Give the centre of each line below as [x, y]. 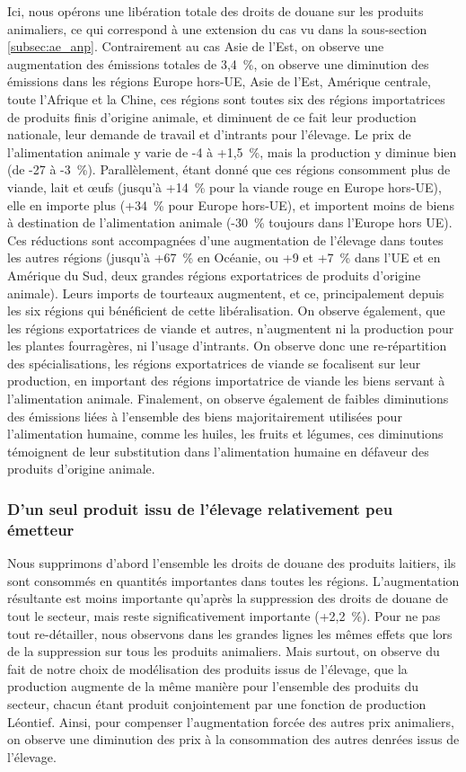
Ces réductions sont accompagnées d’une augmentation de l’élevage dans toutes [225, 240]
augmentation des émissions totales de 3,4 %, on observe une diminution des [218, 63]
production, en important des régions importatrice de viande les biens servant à [226, 381]
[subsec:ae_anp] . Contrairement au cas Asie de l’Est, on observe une [196, 46]
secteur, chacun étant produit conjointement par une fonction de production [217, 703]
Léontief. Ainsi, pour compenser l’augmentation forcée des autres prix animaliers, [231, 721]
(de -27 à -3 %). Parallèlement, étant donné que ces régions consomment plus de [229, 169]
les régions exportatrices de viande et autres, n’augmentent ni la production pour [231, 328]
